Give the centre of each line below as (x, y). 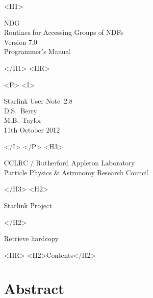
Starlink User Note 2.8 (38, 101)
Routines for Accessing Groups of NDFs (64, 32)
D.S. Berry (21, 110)
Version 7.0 (21, 41)
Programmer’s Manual (38, 51)
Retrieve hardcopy (31, 238)
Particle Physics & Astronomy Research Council (76, 172)
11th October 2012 (32, 129)
